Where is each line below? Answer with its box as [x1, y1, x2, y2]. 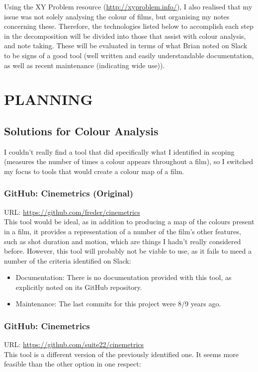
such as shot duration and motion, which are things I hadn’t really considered [4, 236, 241, 246]
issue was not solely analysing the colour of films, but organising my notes [4, 11, 230, 21]
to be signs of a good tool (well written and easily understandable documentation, [4, 50, 254, 60]
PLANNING [4, 89, 93, 109]
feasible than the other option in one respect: [4, 359, 141, 369]
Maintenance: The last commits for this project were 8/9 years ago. [15, 298, 221, 309]
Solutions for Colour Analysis [4, 123, 159, 138]
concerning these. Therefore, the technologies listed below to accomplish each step [4, 21, 254, 31]
